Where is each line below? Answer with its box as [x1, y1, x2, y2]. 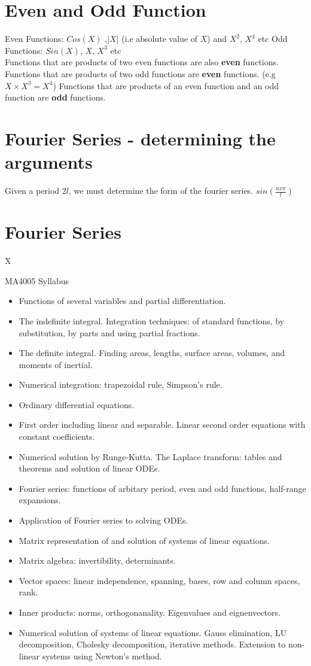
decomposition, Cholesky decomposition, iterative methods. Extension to [19, 638, 286, 650]
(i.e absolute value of [121, 32, 198, 45]
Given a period [5, 184, 60, 196]
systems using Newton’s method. [42, 649, 162, 662]
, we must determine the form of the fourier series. [69, 184, 254, 196]
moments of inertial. [19, 358, 93, 370]
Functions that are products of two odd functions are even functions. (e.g [5, 67, 276, 80]
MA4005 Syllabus [5, 274, 69, 287]
